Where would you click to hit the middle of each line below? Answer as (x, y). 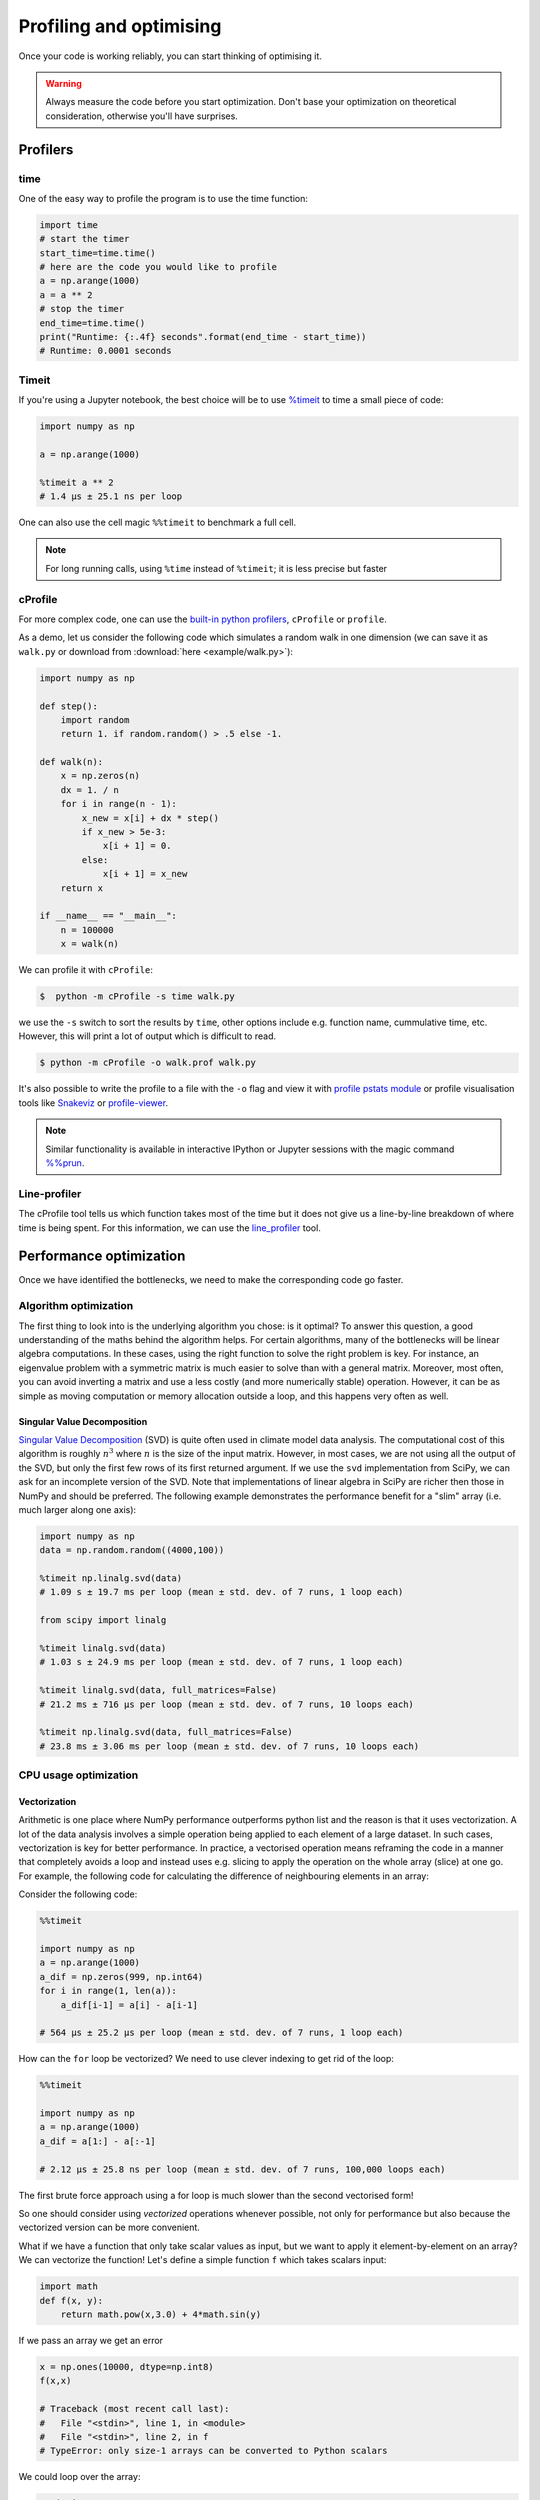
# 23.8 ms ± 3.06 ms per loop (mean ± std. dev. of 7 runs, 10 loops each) (229, 1746)
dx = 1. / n (90, 789)
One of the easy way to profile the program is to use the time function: (163, 198)
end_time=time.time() (92, 323)
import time (69, 224)
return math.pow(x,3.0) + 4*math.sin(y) (161, 2314)
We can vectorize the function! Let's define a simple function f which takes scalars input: (202, 2260)
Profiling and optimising (120, 26)
